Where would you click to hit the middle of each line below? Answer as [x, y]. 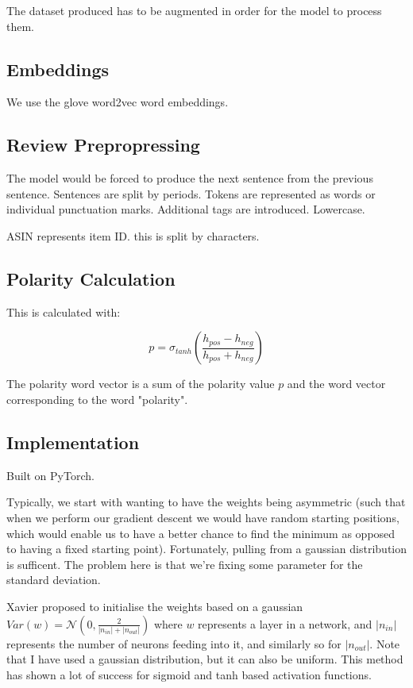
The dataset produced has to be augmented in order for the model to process [194, 10]
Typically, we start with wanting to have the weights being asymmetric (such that [206, 502]
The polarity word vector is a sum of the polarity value [141, 384]
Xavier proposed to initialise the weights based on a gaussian [155, 606]
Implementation [73, 442]
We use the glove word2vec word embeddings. [118, 102]
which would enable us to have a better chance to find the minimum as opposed [201, 533]
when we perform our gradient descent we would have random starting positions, [203, 517]
